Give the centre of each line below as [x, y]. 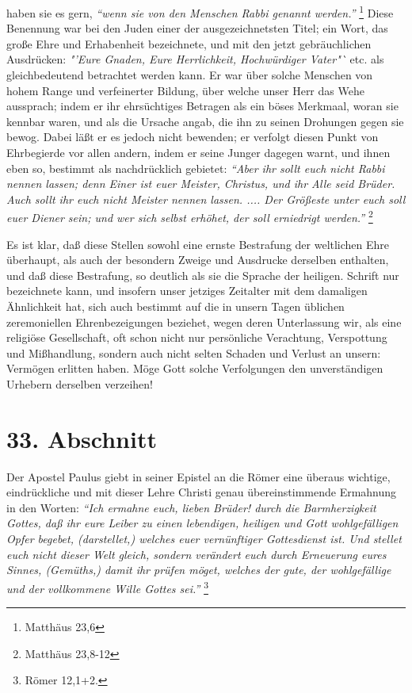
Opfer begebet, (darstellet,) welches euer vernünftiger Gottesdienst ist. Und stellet [204, 539]
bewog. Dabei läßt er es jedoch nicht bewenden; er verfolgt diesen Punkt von [193, 137]
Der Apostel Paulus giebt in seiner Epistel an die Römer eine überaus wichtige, [198, 476]
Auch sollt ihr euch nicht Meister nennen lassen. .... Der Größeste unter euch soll [206, 199]
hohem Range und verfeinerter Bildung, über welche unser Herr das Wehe [185, 90]
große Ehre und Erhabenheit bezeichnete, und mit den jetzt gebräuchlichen [189, 43]
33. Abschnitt [82, 438]
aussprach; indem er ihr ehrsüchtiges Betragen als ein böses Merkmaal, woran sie [202, 106]
